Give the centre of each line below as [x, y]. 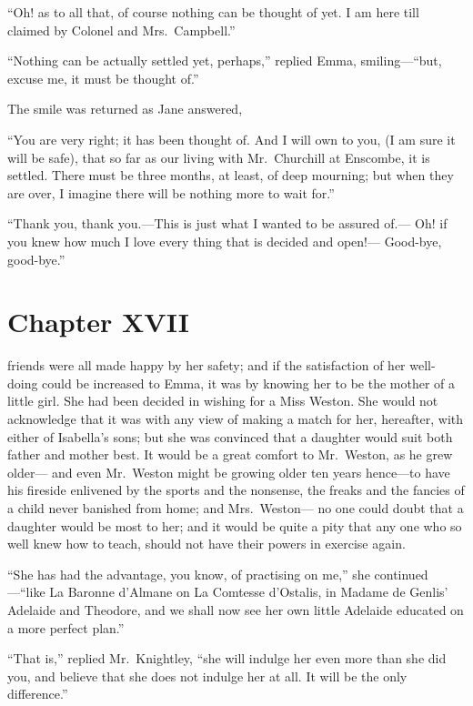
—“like [26, 592]
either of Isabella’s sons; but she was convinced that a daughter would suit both [230, 436]
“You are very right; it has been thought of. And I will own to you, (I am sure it [231, 139]
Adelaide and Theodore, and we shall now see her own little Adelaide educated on [236, 609]
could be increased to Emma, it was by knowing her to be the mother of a [249, 383]
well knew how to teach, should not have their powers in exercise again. [206, 544]
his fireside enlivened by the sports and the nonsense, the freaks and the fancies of [236, 490]
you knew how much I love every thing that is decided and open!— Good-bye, [225, 241]
